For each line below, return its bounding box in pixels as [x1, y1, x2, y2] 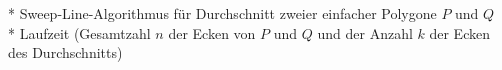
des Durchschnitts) [8, 42, 123, 63]
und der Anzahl [317, 22, 413, 43]
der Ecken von [168, 22, 256, 43]
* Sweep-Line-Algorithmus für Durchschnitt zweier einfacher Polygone [8, 3, 437, 23]
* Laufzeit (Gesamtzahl [8, 22, 151, 43]
